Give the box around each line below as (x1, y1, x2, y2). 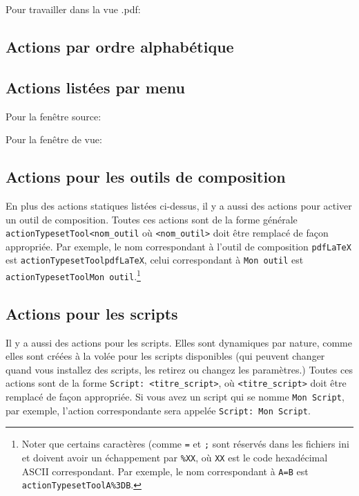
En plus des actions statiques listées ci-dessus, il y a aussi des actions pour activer (6, 198, 352, 212)
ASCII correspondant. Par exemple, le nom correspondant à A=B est (21, 463, 309, 478)
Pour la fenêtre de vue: (6, 132, 102, 147)
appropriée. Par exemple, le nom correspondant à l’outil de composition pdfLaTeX (6, 239, 351, 253)
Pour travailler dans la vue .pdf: (6, 2, 141, 16)
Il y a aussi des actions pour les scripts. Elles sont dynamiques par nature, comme (6, 335, 352, 349)
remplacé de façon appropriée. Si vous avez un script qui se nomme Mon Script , (6, 389, 345, 404)
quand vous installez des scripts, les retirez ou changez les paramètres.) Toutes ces (6, 362, 353, 376)
